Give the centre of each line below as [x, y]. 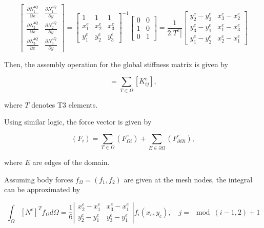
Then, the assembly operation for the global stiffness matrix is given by [116, 64]
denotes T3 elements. [65, 104]
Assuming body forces [39, 179]
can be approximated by [42, 189]
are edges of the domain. [71, 162]
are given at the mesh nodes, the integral [188, 179]
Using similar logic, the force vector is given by [78, 122]
